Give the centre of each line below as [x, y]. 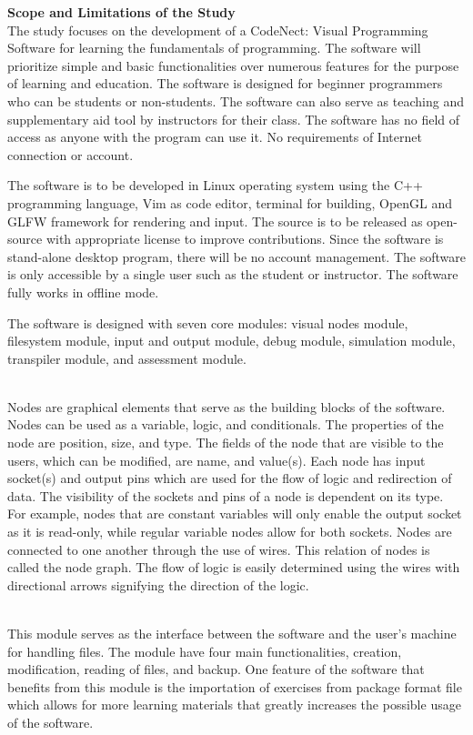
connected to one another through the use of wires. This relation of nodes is [219, 549]
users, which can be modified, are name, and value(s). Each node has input [216, 460]
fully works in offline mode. [83, 292]
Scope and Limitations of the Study [121, 12]
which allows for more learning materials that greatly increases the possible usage [234, 705]
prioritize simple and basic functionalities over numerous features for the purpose [233, 65]
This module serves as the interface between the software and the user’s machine [232, 633]
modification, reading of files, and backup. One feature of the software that [216, 669]
